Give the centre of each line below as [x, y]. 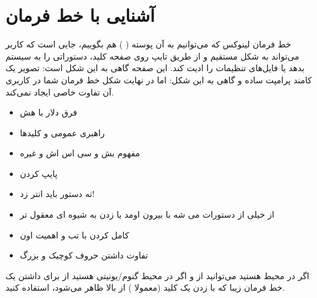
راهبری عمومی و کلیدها [62, 132]
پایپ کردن [39, 173]
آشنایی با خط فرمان [80, 15]
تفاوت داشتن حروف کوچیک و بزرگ [84, 255]
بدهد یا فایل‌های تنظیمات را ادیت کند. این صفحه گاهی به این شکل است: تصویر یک [155, 68]
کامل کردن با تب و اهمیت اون [74, 234]
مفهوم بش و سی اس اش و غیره [80, 153]
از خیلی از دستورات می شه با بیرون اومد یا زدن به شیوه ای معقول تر [147, 214]
